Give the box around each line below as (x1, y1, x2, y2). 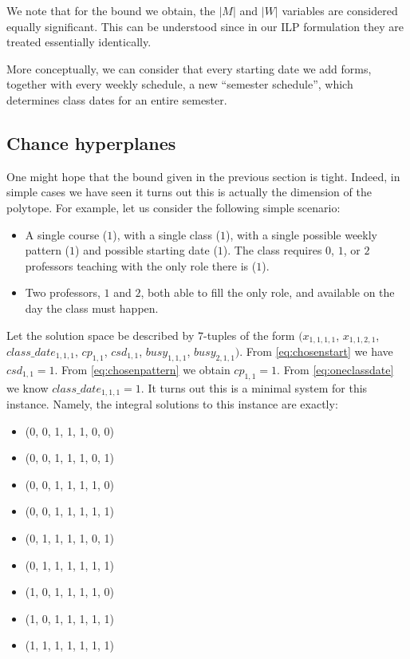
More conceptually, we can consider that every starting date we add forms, (6, 60, 372, 77)
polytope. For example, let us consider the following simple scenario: (6, 199, 341, 215)
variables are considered (282, 2, 398, 18)
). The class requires (223, 242, 322, 258)
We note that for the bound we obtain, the (6, 2, 215, 18)
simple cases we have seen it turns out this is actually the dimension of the (6, 183, 372, 200)
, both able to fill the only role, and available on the (140, 284, 395, 301)
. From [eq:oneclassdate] (277, 361, 394, 377)
